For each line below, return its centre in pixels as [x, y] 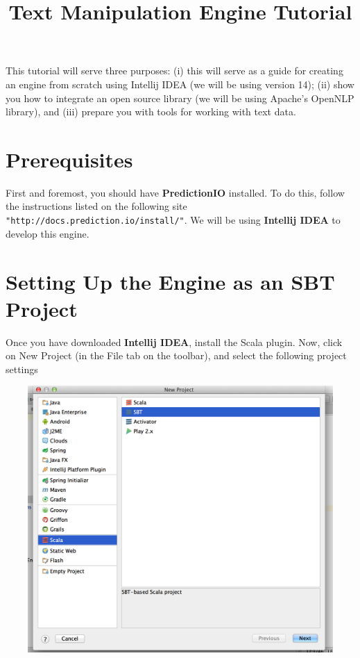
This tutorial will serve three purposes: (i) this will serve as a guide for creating [174, 71]
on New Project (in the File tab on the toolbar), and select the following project [176, 355]
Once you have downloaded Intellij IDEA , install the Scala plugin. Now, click [174, 342]
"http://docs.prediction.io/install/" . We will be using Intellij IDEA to [173, 220]
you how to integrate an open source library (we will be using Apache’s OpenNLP [180, 98]
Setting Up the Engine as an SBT [170, 281]
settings [22, 369]
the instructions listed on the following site [96, 206]
